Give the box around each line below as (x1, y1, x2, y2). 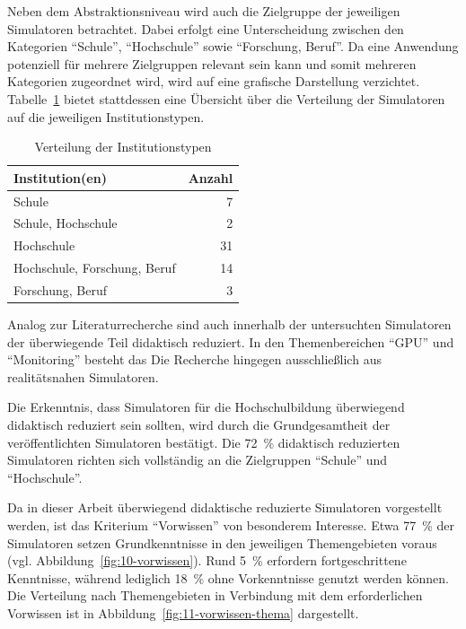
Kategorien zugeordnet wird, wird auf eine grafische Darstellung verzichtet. (7, 72, 420, 91)
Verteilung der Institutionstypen (34, 137, 212, 156)
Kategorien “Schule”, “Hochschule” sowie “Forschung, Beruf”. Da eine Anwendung (7, 37, 459, 56)
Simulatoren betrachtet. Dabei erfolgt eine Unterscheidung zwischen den (7, 19, 404, 38)
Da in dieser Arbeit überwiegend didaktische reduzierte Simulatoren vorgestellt (7, 498, 443, 517)
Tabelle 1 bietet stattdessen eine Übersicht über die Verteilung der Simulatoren (7, 89, 445, 108)
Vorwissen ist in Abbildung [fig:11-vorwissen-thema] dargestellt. (7, 603, 359, 622)
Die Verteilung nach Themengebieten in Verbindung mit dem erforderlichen (7, 586, 423, 605)
